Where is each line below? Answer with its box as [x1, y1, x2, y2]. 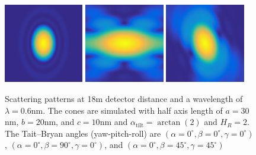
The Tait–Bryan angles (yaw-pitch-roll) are [5, 127, 161, 139]
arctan [157, 118, 181, 127]
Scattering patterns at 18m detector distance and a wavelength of [5, 93, 243, 105]
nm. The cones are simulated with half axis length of [31, 104, 223, 116]
